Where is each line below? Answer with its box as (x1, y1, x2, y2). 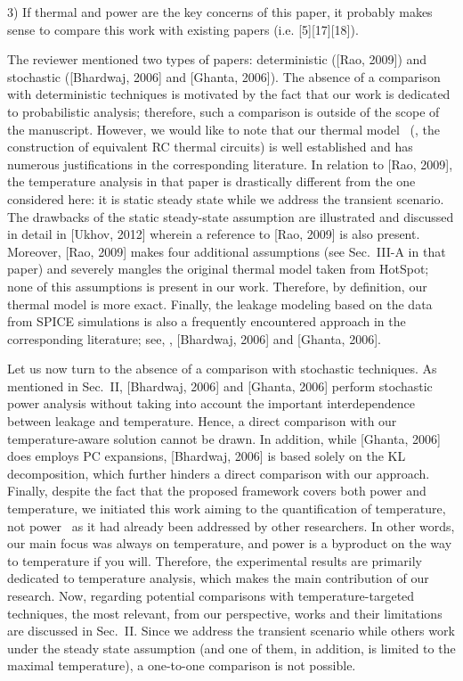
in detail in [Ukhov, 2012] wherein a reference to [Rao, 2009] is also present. (7, 225, 420, 243)
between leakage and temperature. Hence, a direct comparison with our (7, 412, 397, 431)
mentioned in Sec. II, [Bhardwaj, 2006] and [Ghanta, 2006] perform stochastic (7, 376, 433, 395)
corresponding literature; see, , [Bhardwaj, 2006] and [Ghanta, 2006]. (7, 329, 381, 348)
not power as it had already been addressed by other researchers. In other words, (7, 516, 455, 535)
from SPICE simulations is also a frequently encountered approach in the (7, 312, 406, 331)
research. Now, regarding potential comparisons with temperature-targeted (7, 587, 415, 604)
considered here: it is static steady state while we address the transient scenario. (7, 189, 444, 208)
